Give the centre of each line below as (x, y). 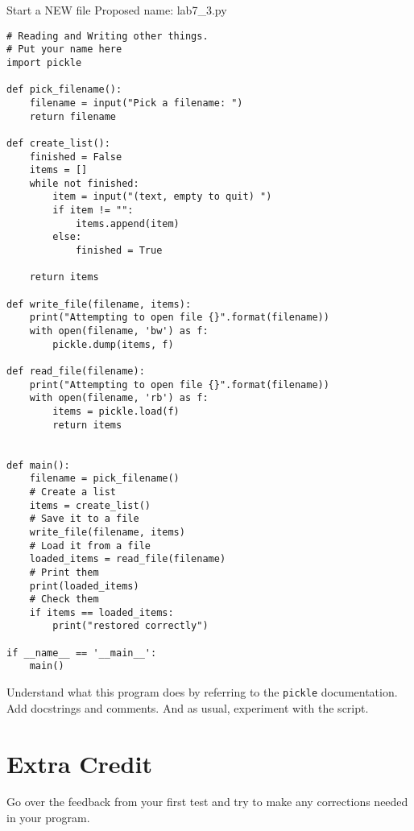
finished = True (119, 251)
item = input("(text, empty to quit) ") (162, 197)
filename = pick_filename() (104, 479)
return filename (73, 116)
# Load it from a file (90, 546)
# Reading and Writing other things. (108, 36)
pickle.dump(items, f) (113, 344)
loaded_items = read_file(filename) (128, 559)
